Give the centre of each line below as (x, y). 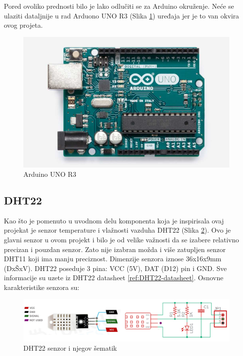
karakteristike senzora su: (42, 287)
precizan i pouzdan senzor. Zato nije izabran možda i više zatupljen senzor (115, 249)
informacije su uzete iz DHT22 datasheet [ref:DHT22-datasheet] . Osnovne (114, 278)
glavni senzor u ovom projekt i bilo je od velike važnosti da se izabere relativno (121, 240)
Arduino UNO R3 (50, 174)
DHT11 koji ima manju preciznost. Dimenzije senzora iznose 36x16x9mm (113, 259)
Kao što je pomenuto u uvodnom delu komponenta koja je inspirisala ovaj (114, 220)
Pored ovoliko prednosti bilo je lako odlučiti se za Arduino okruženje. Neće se (119, 6)
